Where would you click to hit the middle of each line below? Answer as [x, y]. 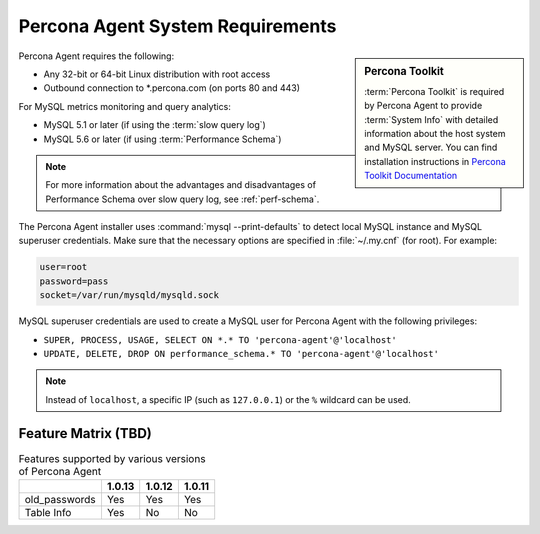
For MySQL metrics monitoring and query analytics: [125, 106]
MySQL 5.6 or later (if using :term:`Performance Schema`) [162, 139]
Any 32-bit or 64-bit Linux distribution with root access [157, 74]
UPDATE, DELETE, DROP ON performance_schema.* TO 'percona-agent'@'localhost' [241, 353]
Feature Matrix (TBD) [85, 433]
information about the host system [435, 133]
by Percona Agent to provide [423, 106]
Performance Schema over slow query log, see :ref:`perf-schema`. [182, 199]
